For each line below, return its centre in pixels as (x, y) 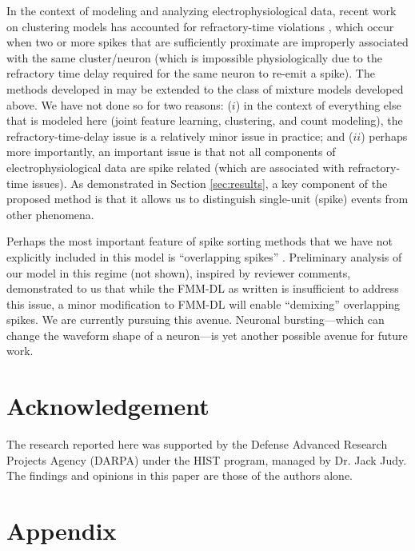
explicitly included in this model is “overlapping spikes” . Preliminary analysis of (204, 256)
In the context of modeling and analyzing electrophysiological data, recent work (202, 10)
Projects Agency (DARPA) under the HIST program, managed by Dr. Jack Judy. (207, 459)
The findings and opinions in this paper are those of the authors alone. (180, 475)
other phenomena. (50, 214)
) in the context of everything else (318, 104)
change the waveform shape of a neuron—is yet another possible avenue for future (207, 335)
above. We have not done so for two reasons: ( (119, 104)
